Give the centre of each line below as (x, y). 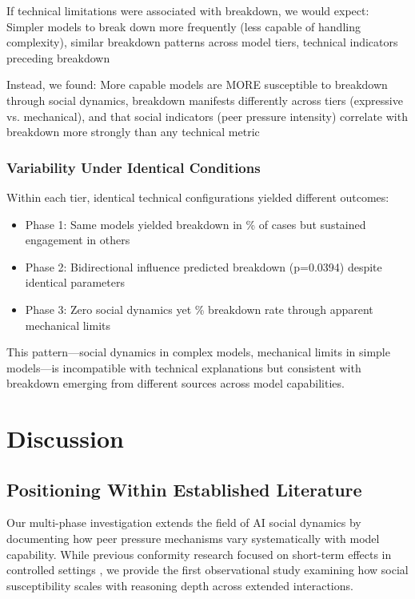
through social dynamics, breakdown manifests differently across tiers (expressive (205, 100)
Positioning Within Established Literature (184, 489)
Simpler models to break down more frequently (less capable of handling (184, 26)
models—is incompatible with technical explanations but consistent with (184, 367)
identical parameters (75, 282)
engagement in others (78, 240)
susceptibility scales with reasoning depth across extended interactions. (180, 585)
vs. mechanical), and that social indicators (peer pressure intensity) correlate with (207, 116)
